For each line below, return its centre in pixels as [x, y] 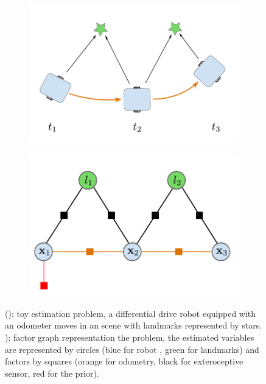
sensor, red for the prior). [52, 373]
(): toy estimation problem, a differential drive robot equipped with [131, 313]
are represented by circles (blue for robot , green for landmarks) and [132, 349]
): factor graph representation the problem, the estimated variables [130, 337]
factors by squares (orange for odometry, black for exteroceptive [124, 361]
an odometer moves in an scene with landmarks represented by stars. [134, 325]
